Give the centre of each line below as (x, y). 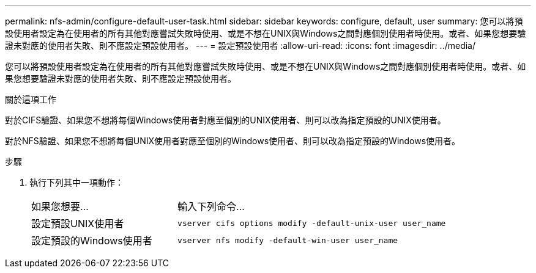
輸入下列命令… (211, 206)
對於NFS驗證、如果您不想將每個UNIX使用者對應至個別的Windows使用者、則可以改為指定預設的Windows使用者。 (233, 141)
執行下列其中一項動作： (76, 182)
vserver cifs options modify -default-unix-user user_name (312, 223)
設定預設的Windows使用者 (92, 241)
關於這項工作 (31, 99)
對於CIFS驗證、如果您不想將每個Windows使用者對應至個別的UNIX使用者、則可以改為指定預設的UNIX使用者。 (225, 120)
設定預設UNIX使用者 (78, 224)
